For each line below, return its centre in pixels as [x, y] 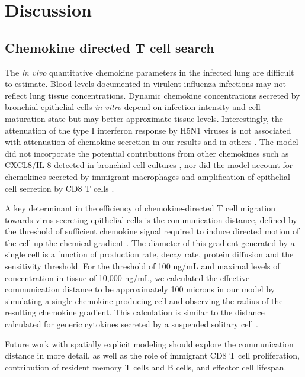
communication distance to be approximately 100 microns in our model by [140, 289]
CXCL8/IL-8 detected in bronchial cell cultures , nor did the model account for [149, 165]
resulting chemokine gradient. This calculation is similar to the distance [135, 312]
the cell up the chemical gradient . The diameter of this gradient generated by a [150, 242]
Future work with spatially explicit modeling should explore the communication [149, 344]
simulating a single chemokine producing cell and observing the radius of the [144, 300]
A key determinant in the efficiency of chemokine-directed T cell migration [140, 208]
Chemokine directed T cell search [110, 47]
